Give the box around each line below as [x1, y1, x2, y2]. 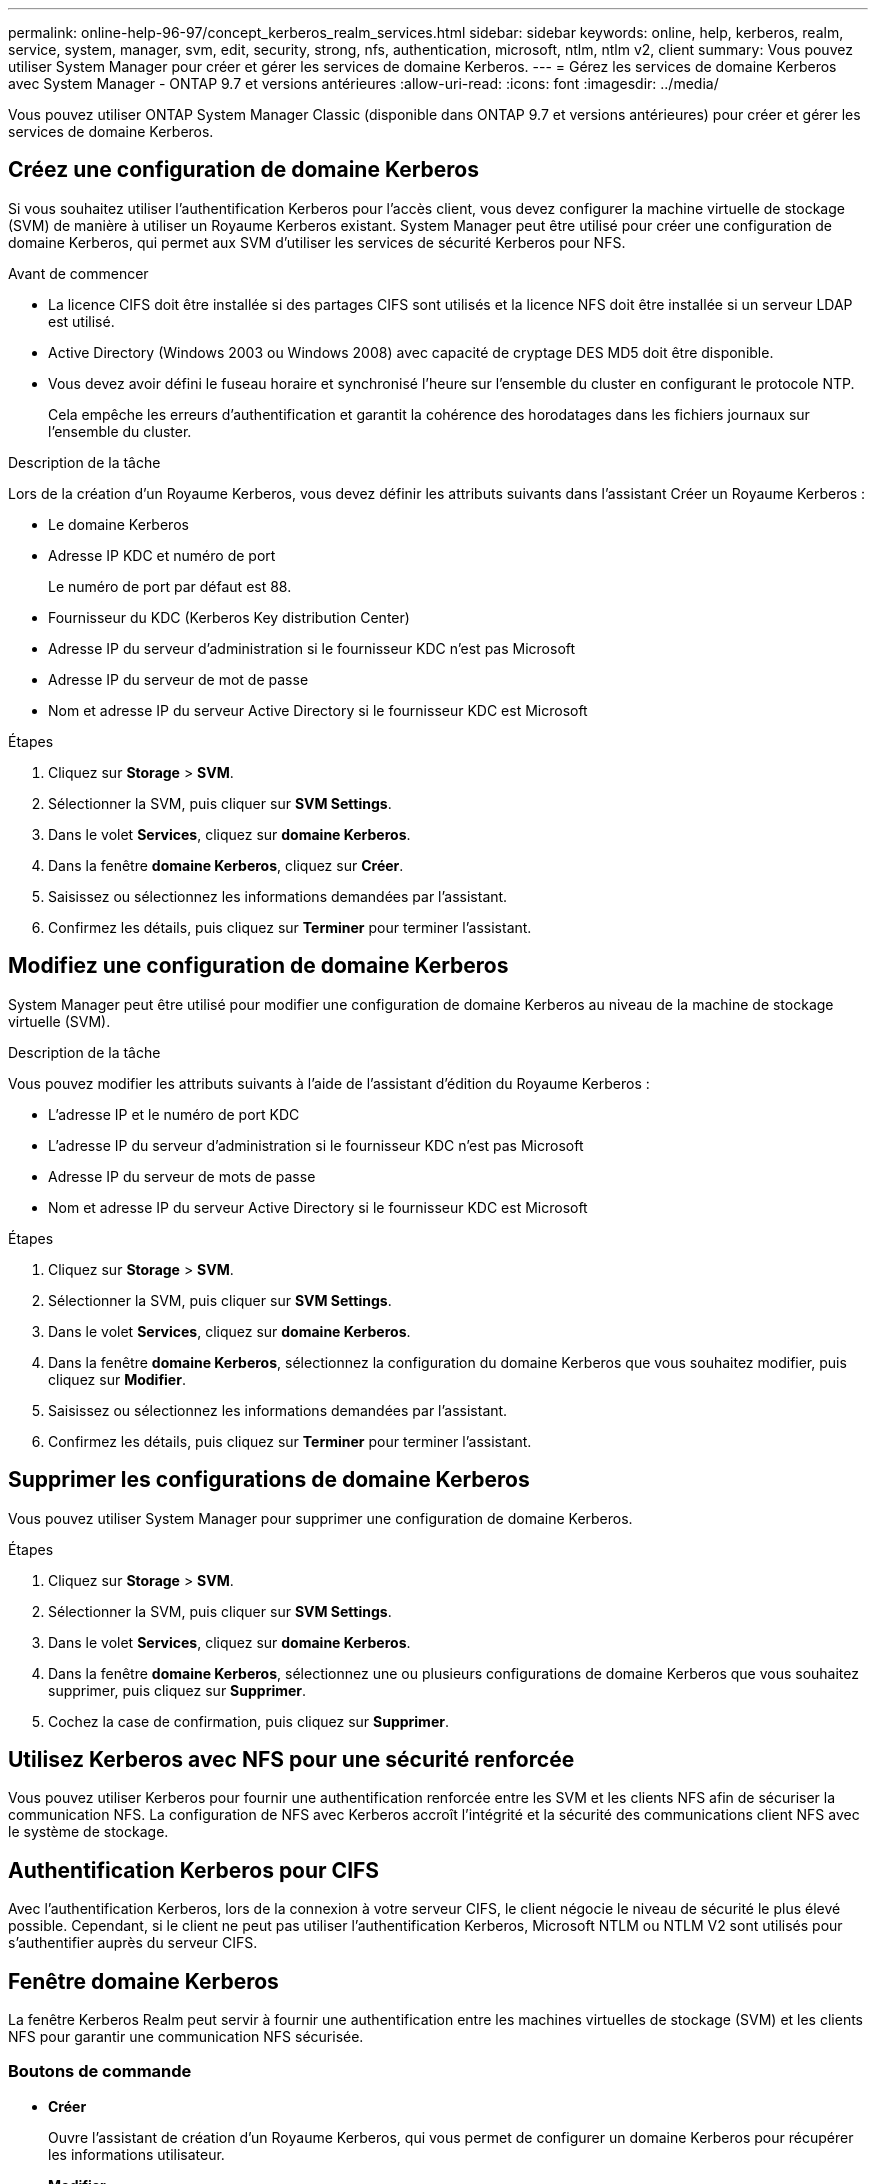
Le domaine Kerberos [48, 515, 189, 533]
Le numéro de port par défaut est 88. [48, 577, 292, 595]
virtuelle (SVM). [8, 1012, 111, 1030]
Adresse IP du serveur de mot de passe [48, 670, 309, 688]
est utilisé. [48, 312, 115, 330]
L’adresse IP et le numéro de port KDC [48, 1105, 300, 1123]
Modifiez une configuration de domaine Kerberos [8, 953, 509, 979]
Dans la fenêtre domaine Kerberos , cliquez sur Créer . [48, 856, 404, 874]
